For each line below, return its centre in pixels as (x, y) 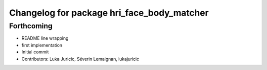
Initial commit (35, 52)
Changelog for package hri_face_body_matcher (109, 13)
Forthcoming (31, 26)
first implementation (42, 45)
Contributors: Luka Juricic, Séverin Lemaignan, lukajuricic (80, 59)
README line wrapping (45, 38)
